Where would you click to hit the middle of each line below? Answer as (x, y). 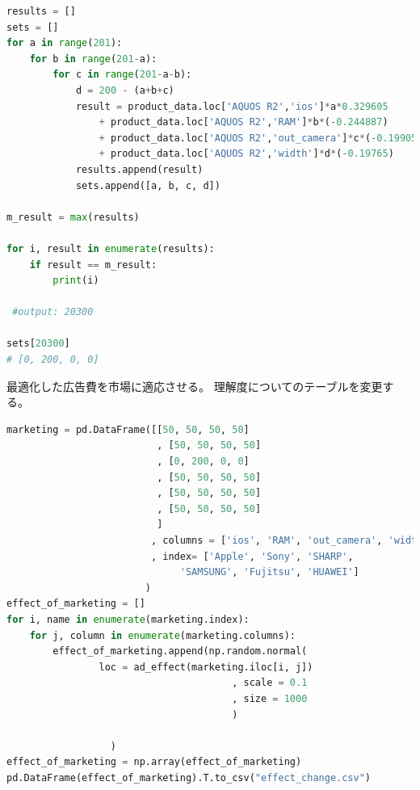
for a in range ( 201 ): (65, 43)
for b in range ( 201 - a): (93, 59)
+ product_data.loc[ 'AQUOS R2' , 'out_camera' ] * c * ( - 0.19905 (258, 138)
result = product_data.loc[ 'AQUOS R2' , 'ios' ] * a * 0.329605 (232, 106)
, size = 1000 (270, 698)
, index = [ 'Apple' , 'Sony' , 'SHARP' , (252, 556)
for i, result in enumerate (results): (111, 248)
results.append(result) (139, 169)
